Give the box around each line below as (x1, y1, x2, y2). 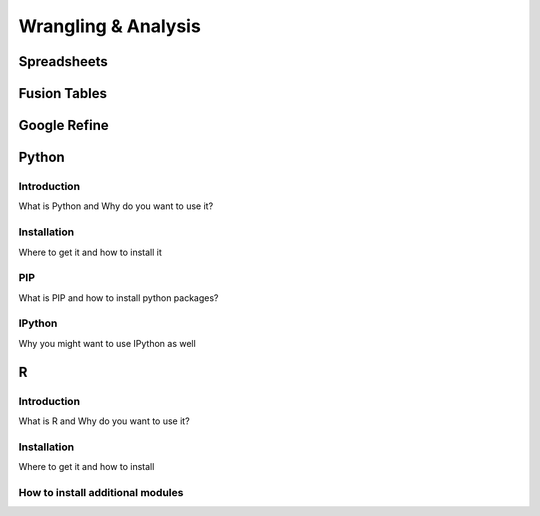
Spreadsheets (18, 53, 109, 70)
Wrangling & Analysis (18, 15, 202, 37)
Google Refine (18, 117, 109, 134)
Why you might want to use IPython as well (18, 337, 197, 349)
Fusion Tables (18, 85, 107, 102)
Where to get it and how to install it (18, 246, 162, 258)
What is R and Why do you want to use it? (18, 415, 190, 427)
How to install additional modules (18, 485, 184, 499)
